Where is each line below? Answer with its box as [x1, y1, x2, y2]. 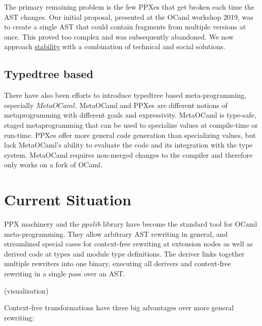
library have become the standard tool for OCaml [103, 219, 257, 229]
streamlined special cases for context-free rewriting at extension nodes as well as [4, 238, 253, 249]
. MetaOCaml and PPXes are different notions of [75, 99, 228, 110]
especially [4, 99, 34, 110]
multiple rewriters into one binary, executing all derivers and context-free [4, 258, 231, 269]
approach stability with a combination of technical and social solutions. [4, 41, 226, 52]
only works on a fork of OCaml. [4, 159, 102, 170]
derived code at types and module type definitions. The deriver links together [4, 248, 245, 259]
